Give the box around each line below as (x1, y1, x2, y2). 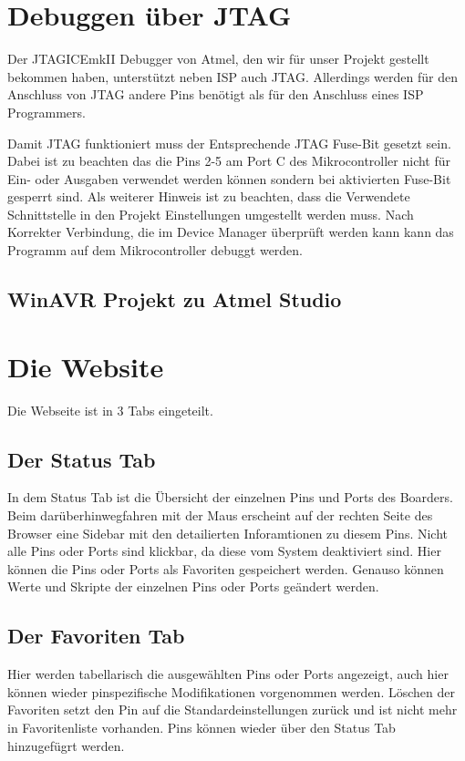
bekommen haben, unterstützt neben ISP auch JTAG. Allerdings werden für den (7, 67, 458, 86)
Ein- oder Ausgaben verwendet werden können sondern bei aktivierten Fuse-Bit (7, 169, 451, 188)
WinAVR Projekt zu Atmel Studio (7, 285, 342, 314)
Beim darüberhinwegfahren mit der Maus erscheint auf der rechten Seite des (7, 505, 433, 524)
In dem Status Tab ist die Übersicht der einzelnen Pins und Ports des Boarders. (7, 488, 453, 507)
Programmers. (7, 102, 86, 121)
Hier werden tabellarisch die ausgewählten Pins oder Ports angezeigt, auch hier (7, 664, 449, 684)
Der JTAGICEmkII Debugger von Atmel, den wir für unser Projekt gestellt (7, 49, 429, 68)
